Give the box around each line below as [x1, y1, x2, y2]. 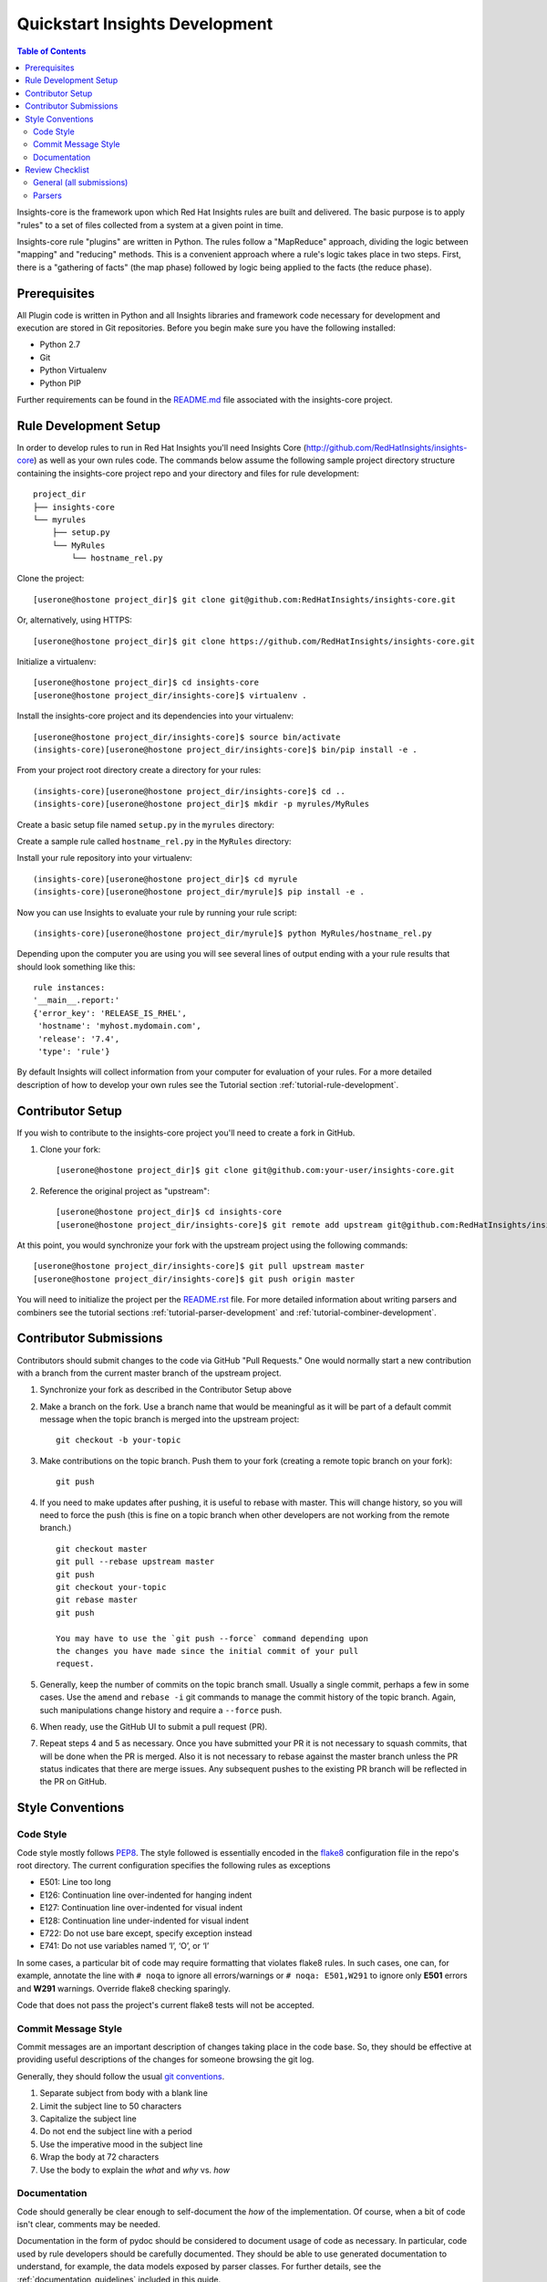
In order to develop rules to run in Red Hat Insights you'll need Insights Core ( [16, 442, 307, 453]
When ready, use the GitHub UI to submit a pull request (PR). [39, 1721, 268, 1732]
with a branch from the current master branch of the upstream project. [16, 1367, 282, 1378]
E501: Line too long [39, 1877, 111, 1888]
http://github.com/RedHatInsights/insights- [305, 442, 468, 453]
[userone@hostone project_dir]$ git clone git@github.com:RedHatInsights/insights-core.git [33, 594, 456, 604]
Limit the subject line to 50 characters [39, 2100, 182, 2111]
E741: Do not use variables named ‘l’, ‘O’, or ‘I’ [39, 1941, 210, 1952]
